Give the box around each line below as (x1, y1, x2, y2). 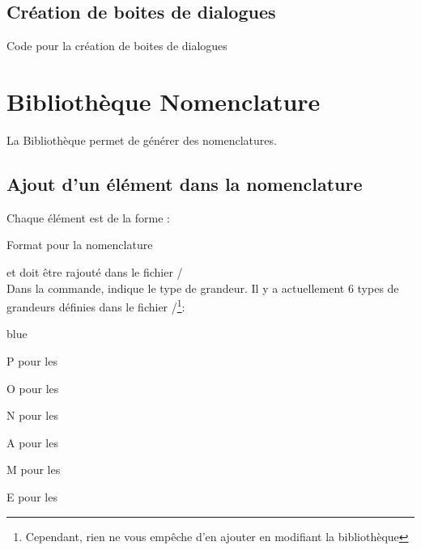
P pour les (6, 352, 57, 369)
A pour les (6, 434, 58, 451)
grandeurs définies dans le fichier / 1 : (6, 296, 185, 315)
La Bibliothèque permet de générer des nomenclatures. (6, 131, 277, 148)
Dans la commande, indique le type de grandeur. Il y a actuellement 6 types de (6, 279, 399, 296)
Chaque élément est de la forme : (6, 209, 170, 226)
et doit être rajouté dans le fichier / (6, 263, 183, 280)
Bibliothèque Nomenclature (6, 84, 321, 117)
